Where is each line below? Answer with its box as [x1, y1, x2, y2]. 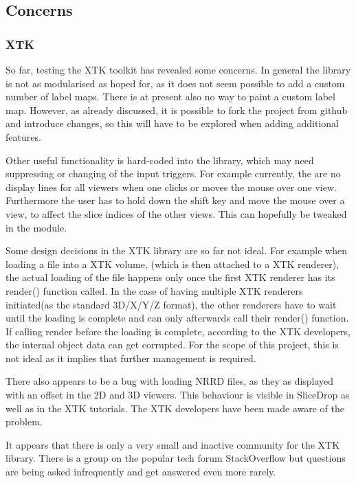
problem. [5, 414, 43, 429]
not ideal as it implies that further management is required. [5, 350, 256, 365]
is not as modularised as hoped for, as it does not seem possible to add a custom [5, 76, 345, 90]
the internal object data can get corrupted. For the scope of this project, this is [5, 337, 339, 352]
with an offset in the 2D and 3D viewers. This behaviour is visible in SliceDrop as [5, 387, 350, 402]
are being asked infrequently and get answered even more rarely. [5, 464, 276, 479]
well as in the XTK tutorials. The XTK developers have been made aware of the [5, 401, 345, 415]
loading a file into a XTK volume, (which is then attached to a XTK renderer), [5, 256, 340, 271]
